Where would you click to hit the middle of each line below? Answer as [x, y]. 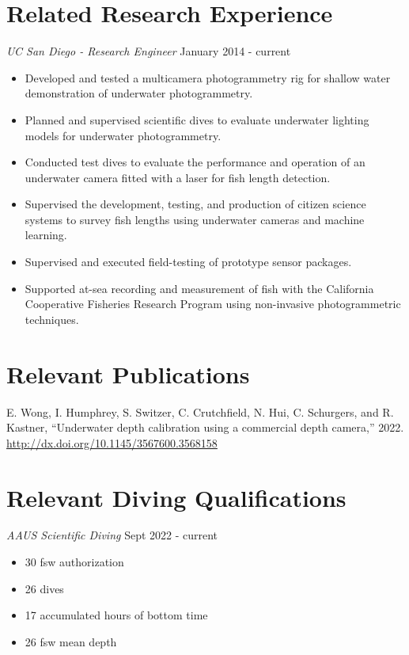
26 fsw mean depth [71, 641]
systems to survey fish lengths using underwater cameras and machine [195, 219]
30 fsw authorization [74, 562]
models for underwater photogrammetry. [123, 135]
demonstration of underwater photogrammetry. [139, 93]
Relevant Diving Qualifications [176, 497]
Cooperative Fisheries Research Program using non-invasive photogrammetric [213, 304]
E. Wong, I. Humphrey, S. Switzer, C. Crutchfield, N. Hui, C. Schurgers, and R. [200, 411]
